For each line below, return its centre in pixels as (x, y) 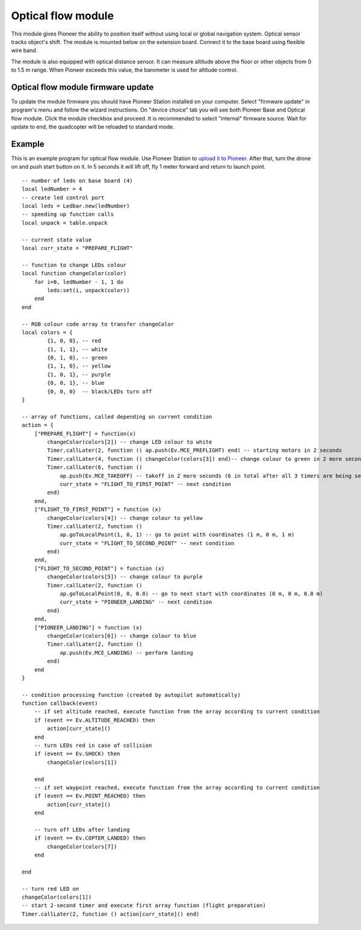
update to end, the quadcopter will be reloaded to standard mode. (93, 127)
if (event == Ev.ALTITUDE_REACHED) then (95, 720)
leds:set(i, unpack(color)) (88, 290)
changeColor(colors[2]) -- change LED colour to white (130, 442)
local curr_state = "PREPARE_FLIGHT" (78, 248)
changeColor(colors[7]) (82, 847)
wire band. (24, 51)
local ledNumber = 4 (52, 189)
